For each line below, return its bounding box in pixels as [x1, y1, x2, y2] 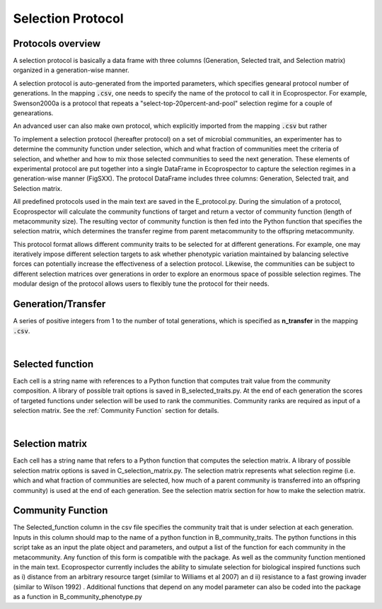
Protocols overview [13, 37, 101, 50]
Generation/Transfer [13, 298, 106, 311]
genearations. [13, 109, 54, 117]
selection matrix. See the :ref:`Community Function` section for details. [13, 407, 219, 415]
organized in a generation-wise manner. [13, 66, 130, 74]
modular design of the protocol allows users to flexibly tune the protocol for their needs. [13, 279, 270, 288]
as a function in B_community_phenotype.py [13, 593, 143, 601]
